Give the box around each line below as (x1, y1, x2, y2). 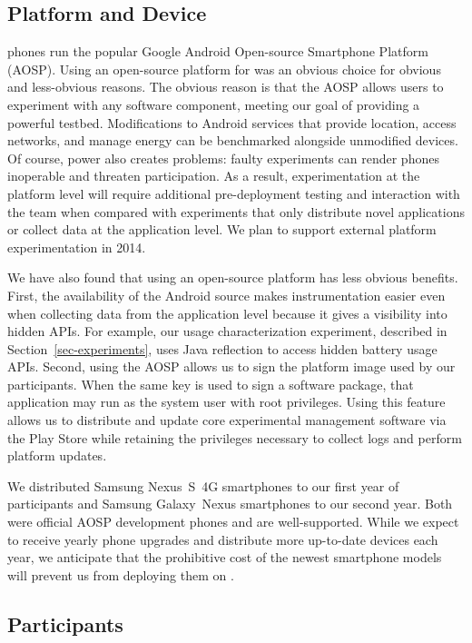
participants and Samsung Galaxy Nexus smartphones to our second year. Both (7, 494, 453, 513)
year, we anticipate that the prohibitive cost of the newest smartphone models (7, 548, 442, 567)
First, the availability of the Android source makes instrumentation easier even (7, 285, 446, 304)
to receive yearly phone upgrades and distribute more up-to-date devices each (7, 529, 438, 549)
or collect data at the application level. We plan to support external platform (7, 220, 437, 239)
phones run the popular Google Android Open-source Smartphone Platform (7, 42, 428, 61)
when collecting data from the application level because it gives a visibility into (7, 303, 447, 322)
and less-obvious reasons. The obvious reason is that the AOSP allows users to (7, 77, 444, 96)
